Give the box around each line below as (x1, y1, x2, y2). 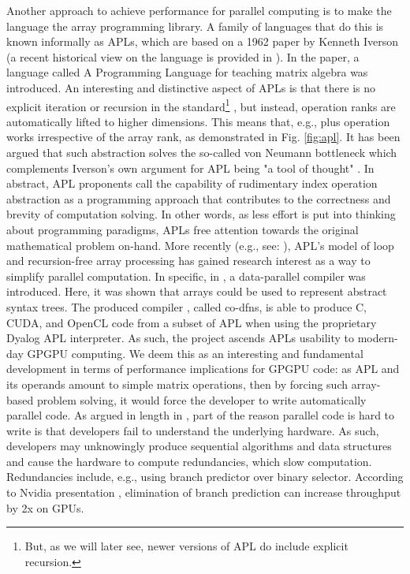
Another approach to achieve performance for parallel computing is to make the (6, 2, 392, 18)
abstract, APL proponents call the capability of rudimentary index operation (6, 175, 378, 192)
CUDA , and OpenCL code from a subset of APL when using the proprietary (6, 314, 377, 330)
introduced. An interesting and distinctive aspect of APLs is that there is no (6, 79, 376, 95)
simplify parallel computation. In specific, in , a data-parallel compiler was (6, 267, 366, 284)
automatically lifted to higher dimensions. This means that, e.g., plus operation (6, 113, 390, 129)
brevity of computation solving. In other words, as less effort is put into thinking (6, 206, 396, 222)
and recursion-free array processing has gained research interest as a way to (6, 252, 371, 269)
